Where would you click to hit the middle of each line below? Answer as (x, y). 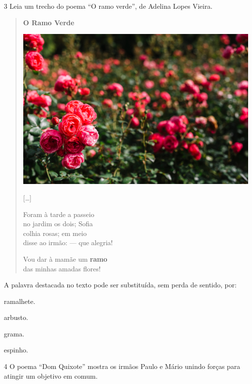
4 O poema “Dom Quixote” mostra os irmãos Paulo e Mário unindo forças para (122, 366)
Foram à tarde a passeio (59, 214)
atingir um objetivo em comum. (51, 376)
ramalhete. (20, 301)
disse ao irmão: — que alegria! (68, 242)
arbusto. (16, 317)
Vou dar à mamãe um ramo (65, 259)
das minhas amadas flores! (62, 268)
